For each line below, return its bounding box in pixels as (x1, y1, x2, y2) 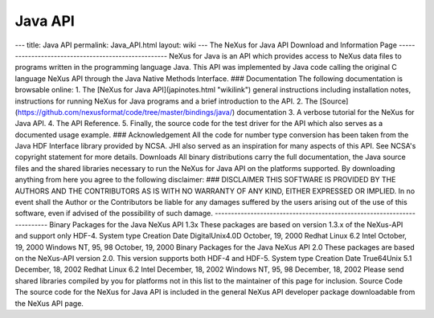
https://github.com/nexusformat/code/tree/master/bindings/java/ (17, 107, 233, 116)
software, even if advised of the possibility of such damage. (14, 209, 213, 218)
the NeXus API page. (14, 298, 84, 308)
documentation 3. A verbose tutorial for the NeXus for (236, 107, 415, 116)
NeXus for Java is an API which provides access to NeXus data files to (169, 51, 402, 60)
